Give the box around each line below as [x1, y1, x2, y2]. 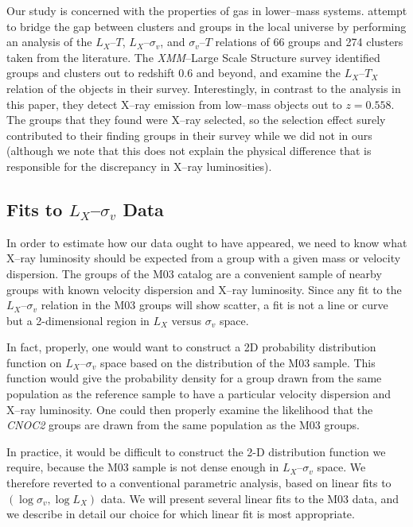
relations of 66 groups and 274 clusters [215, 33, 403, 50]
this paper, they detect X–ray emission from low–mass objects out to [6, 95, 342, 112]
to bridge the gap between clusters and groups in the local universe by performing [6, 17, 407, 34]
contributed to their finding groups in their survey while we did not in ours [6, 126, 372, 143]
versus [171, 312, 202, 328]
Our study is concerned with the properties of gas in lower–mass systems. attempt [6, 2, 407, 18]
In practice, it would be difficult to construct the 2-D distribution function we [6, 443, 386, 459]
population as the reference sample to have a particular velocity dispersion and [6, 386, 392, 402]
